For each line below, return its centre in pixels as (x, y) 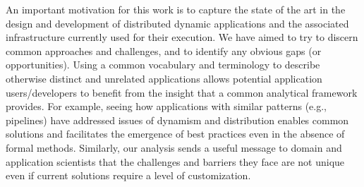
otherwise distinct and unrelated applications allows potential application (164, 78)
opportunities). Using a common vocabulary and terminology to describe (163, 65)
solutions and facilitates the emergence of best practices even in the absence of (175, 134)
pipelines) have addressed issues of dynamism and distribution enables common (177, 120)
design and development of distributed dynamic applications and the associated (177, 23)
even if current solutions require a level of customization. (128, 175)
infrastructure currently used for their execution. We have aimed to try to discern (182, 37)
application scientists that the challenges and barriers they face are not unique (175, 161)
